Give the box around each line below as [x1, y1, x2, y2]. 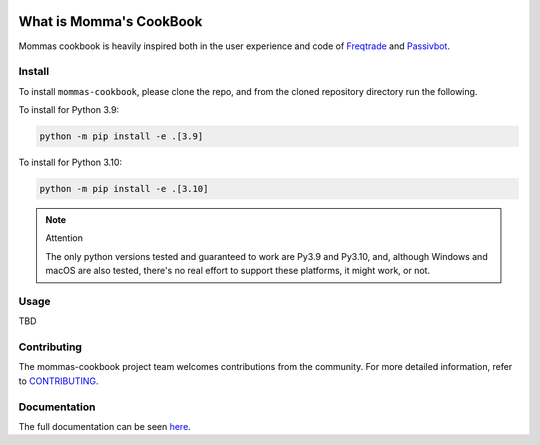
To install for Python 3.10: [18, 156, 123, 169]
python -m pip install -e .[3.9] [39, 131, 204, 142]
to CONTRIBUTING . [18, 375, 99, 387]
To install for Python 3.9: [18, 104, 120, 116]
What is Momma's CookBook [18, 13, 203, 30]
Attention [45, 232, 84, 244]
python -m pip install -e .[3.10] [39, 183, 209, 194]
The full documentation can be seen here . [18, 420, 192, 432]
